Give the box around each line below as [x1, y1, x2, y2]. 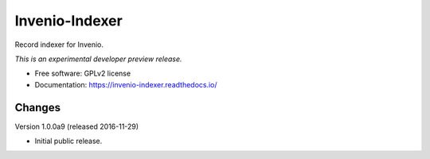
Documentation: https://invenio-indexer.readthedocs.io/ [34, 79, 218, 89]
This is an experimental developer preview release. [14, 54, 182, 64]
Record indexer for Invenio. [14, 40, 104, 49]
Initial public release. [34, 136, 103, 146]
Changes [14, 100, 61, 114]
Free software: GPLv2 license [34, 68, 131, 79]
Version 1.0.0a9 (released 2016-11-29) [14, 122, 139, 131]
